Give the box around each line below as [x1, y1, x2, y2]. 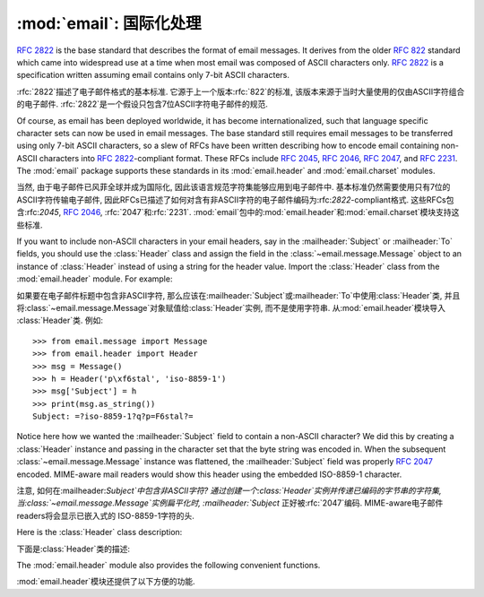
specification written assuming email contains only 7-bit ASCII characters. [16, 70, 290, 81]
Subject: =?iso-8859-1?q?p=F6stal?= [32, 411, 194, 421]
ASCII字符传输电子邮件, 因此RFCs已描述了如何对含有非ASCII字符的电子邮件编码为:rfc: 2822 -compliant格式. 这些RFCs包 [16, 194, 454, 205]
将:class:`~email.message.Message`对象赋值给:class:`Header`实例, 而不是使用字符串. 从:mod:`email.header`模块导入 [16, 302, 446, 313]
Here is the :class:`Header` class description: [16, 527, 183, 538]
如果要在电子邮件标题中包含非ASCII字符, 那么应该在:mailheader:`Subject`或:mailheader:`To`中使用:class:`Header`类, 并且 [16, 290, 461, 300]
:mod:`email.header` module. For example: [16, 273, 173, 284]
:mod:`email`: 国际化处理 [16, 13, 202, 33]
